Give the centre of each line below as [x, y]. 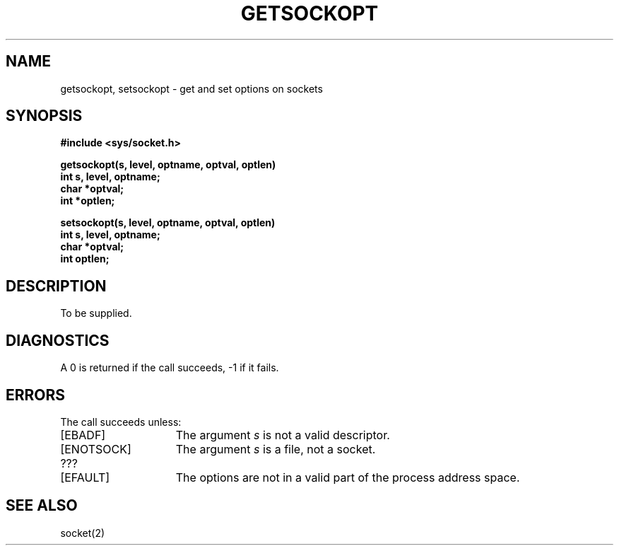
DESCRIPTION [56, 286]
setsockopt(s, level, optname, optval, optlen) [168, 223]
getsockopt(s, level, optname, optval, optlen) [168, 165]
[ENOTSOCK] [96, 449]
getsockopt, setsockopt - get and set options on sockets [191, 88]
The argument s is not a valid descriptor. [283, 435]
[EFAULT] [85, 477]
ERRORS [36, 395]
